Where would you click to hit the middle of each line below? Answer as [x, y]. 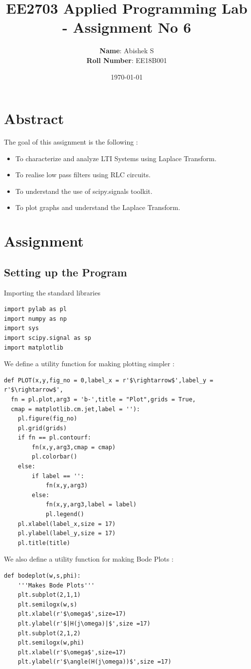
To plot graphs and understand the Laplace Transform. [98, 207]
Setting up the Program [66, 272]
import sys [21, 328]
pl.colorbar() [55, 457]
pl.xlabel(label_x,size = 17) [67, 524]
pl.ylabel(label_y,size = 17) [67, 533]
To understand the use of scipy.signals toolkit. [84, 191]
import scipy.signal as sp [48, 338]
